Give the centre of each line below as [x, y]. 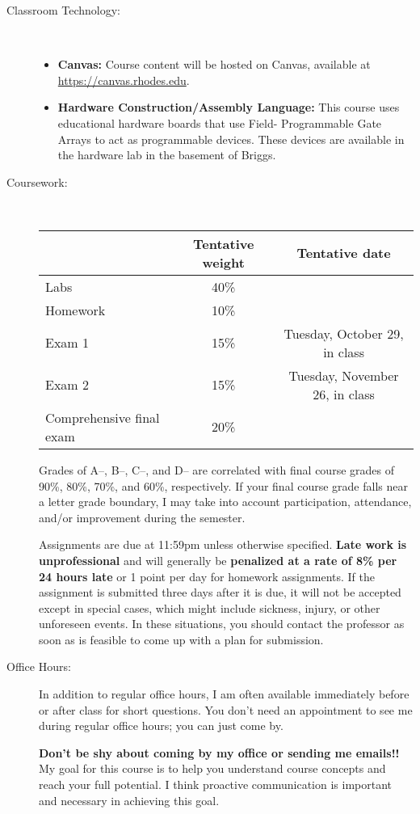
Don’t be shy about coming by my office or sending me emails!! [219, 752]
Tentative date [344, 253]
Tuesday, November [344, 375]
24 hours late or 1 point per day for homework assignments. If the [207, 576]
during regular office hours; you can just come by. [161, 725]
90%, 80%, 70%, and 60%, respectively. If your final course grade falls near [223, 485]
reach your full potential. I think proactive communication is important [215, 784]
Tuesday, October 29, [344, 333]
